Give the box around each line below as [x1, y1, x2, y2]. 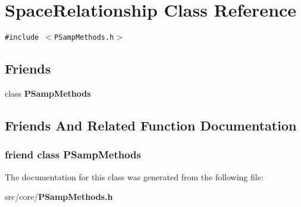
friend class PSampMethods [5, 147, 142, 162]
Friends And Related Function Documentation [5, 116, 297, 134]
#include [5, 33, 39, 42]
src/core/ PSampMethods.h [5, 190, 113, 203]
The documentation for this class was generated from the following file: [5, 170, 264, 183]
